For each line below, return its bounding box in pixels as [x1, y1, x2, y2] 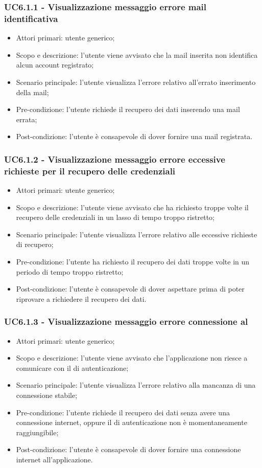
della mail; [16, 86, 49, 97]
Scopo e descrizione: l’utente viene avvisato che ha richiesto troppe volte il [16, 202, 249, 212]
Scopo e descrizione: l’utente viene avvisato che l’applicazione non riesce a [16, 352, 248, 363]
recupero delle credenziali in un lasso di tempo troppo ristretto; [16, 212, 215, 222]
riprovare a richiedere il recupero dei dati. [16, 293, 147, 304]
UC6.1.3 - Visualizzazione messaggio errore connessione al [4, 315, 248, 328]
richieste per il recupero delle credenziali [4, 164, 176, 177]
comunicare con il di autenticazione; [16, 362, 129, 373]
